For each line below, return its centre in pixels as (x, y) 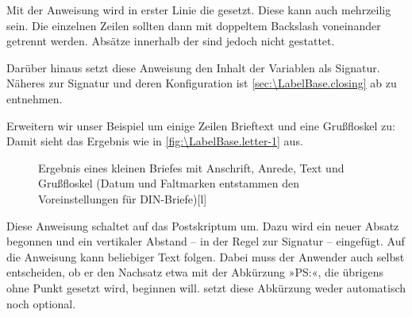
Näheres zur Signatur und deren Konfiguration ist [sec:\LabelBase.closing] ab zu (202, 83)
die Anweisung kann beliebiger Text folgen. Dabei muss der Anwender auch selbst (206, 256)
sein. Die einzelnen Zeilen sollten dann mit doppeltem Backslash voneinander (194, 25)
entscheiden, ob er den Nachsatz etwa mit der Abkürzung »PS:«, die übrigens (195, 272)
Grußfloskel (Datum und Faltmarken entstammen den (169, 183)
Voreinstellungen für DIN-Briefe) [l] (123, 198)
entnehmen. (35, 98)
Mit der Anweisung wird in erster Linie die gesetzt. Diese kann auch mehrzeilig (199, 10)
